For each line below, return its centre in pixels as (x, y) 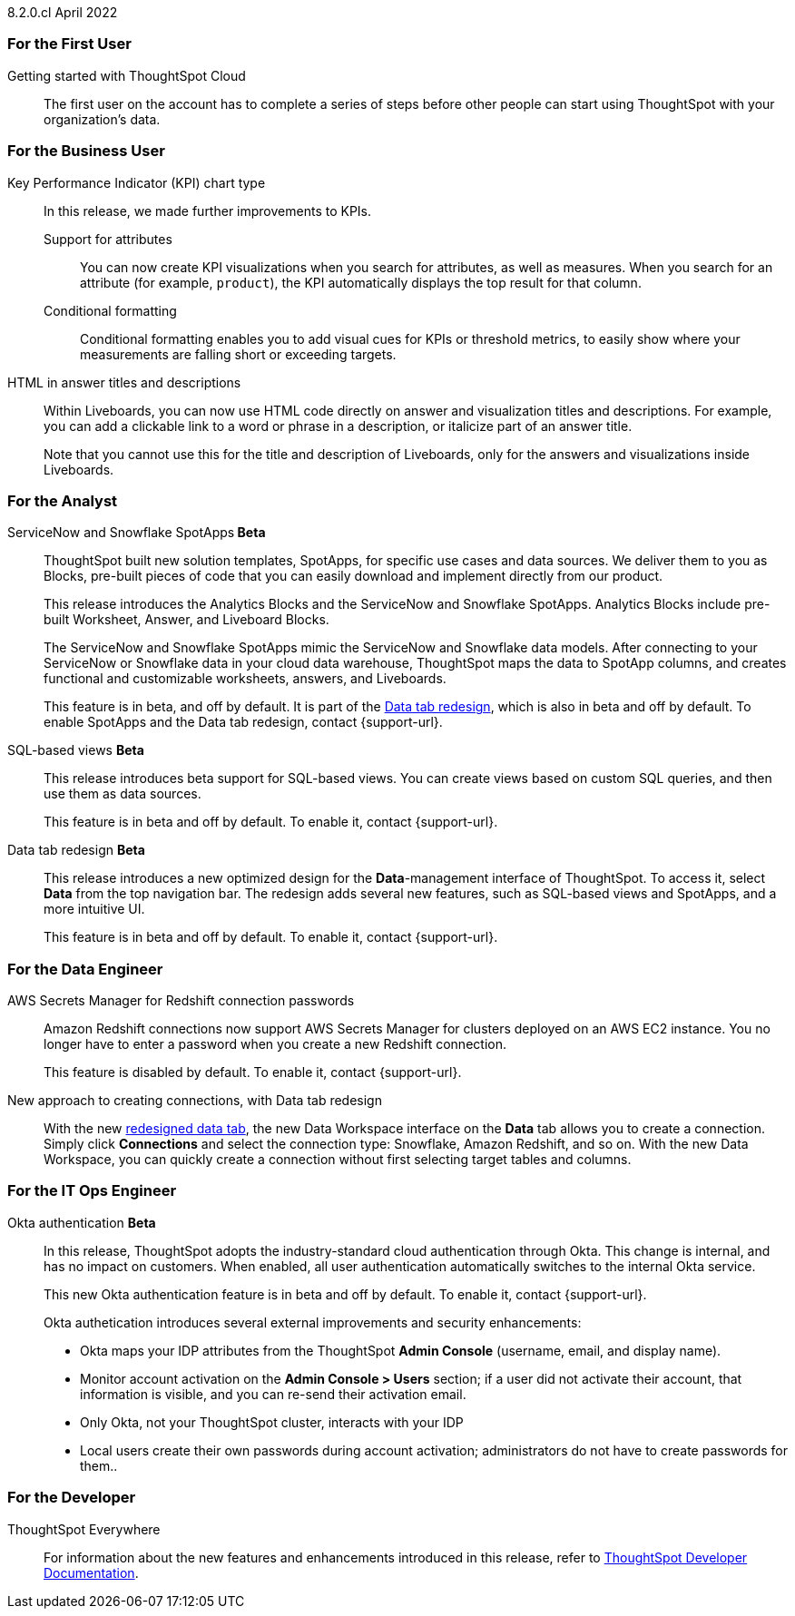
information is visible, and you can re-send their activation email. (273, 1394)
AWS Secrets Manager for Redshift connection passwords (181, 1000)
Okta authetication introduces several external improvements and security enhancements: (313, 1322)
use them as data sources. (123, 794)
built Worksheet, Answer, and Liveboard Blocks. (186, 620)
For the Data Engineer (85, 969)
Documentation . (91, 1572)
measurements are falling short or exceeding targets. (238, 354)
